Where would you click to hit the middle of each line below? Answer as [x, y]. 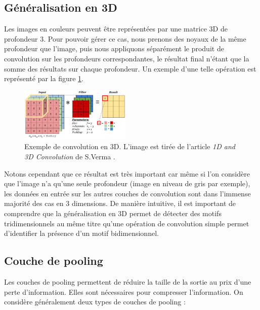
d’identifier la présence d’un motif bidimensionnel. [81, 233]
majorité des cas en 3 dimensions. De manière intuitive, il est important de [120, 203]
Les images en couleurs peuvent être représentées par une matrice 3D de [116, 29]
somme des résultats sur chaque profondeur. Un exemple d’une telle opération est [130, 68]
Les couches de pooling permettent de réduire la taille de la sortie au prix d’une [128, 281]
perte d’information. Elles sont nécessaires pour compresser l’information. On [124, 291]
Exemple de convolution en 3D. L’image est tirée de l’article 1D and [130, 146]
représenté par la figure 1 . [44, 78]
